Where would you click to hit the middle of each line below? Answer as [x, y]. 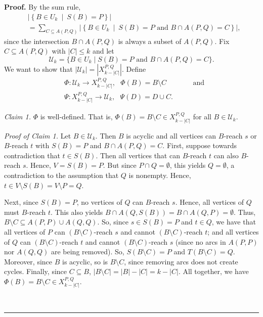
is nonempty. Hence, [160, 175]
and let [103, 51]
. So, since [113, 222]
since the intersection [37, 41]
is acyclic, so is [85, 261]
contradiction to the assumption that [61, 175]
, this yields [188, 165]
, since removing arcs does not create [181, 261]
